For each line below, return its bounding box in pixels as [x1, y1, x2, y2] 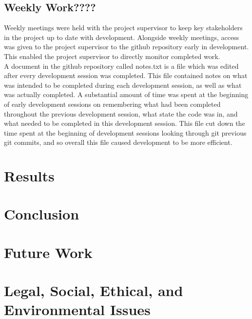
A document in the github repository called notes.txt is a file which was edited [4, 60, 239, 71]
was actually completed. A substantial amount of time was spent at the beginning [4, 89, 249, 100]
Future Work [4, 242, 93, 262]
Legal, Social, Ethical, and [4, 280, 183, 300]
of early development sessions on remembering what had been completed [4, 99, 221, 109]
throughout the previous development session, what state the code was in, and [4, 108, 238, 119]
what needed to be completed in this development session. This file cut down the [4, 118, 245, 128]
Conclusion [4, 204, 79, 224]
